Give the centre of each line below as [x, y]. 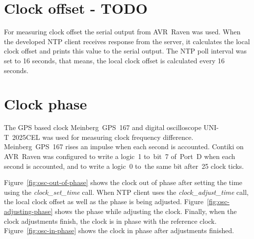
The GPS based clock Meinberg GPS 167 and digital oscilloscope [103, 127]
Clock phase [46, 104]
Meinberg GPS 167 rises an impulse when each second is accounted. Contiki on [124, 146]
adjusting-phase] [28, 211]
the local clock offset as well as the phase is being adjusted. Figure [104, 201]
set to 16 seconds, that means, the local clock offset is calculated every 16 [114, 60]
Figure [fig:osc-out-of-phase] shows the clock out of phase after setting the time [123, 182]
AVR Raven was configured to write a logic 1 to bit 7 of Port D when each [120, 156]
